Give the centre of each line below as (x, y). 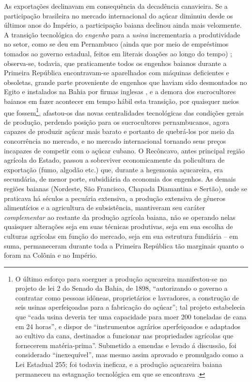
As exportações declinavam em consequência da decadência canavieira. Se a (116, 6)
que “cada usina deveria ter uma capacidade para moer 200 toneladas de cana (131, 317)
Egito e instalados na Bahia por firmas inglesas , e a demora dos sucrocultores (120, 91)
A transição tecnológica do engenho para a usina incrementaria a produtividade (122, 34)
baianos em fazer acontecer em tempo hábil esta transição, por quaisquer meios (122, 101)
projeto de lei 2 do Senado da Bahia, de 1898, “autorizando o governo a (121, 288)
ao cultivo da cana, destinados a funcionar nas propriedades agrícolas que (124, 336)
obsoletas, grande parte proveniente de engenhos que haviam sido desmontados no (126, 82)
